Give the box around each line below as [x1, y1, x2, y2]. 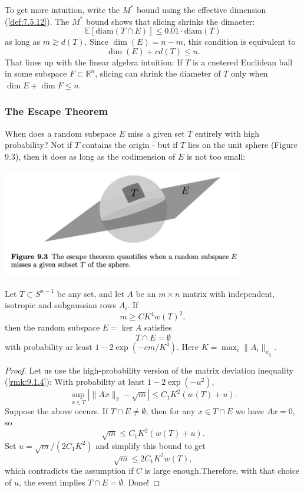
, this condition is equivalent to [183, 35, 296, 48]
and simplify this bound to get [95, 439, 206, 451]
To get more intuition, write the [5, 4, 120, 15]
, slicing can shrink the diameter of [95, 67, 221, 80]
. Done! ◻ [123, 476, 160, 488]
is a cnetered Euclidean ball [193, 55, 293, 68]
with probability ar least [5, 340, 92, 352]
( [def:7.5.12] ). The [5, 15, 70, 27]
